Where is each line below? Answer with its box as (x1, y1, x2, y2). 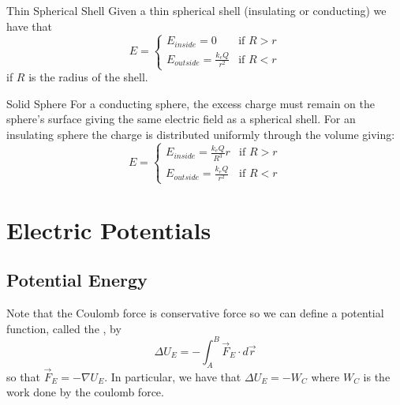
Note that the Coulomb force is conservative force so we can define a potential (6, 305, 384, 321)
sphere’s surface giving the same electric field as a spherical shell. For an (6, 111, 356, 127)
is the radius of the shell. (28, 69, 148, 85)
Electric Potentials (6, 213, 211, 246)
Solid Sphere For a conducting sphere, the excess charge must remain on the (6, 95, 375, 111)
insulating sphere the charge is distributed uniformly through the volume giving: (6, 126, 395, 142)
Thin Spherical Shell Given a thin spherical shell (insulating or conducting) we (6, 2, 387, 18)
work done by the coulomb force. (6, 384, 164, 400)
